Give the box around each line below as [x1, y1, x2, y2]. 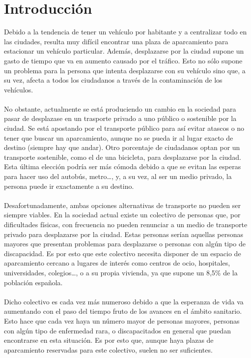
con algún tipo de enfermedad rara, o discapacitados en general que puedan [4, 325, 231, 335]
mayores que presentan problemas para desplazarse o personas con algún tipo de [4, 239, 246, 249]
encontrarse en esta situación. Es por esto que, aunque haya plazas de [4, 335, 214, 345]
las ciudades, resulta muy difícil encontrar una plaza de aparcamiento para [4, 36, 228, 46]
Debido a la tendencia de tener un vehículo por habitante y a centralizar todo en [4, 27, 247, 37]
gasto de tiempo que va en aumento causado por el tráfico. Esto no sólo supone [4, 55, 243, 65]
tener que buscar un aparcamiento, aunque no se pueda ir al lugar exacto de [4, 132, 233, 143]
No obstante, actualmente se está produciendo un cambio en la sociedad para [4, 103, 236, 114]
